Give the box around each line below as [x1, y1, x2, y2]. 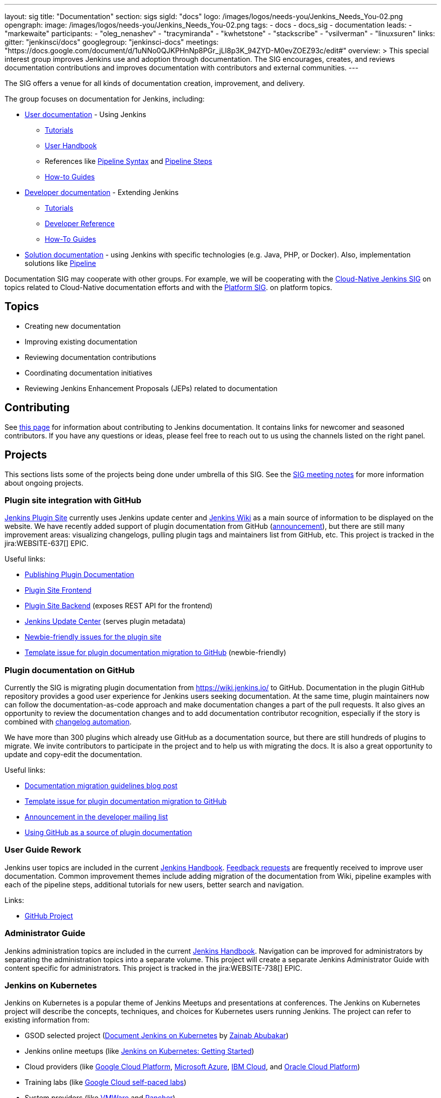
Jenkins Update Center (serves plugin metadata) [25, 617, 186, 626]
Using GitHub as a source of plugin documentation [25, 828, 192, 837]
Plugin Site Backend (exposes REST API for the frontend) [25, 601, 213, 610]
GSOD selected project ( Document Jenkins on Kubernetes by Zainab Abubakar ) [25, 1031, 289, 1040]
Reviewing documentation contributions [25, 352, 156, 361]
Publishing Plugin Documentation [25, 570, 134, 579]
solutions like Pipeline [25, 259, 96, 267]
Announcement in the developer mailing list [25, 812, 168, 821]
